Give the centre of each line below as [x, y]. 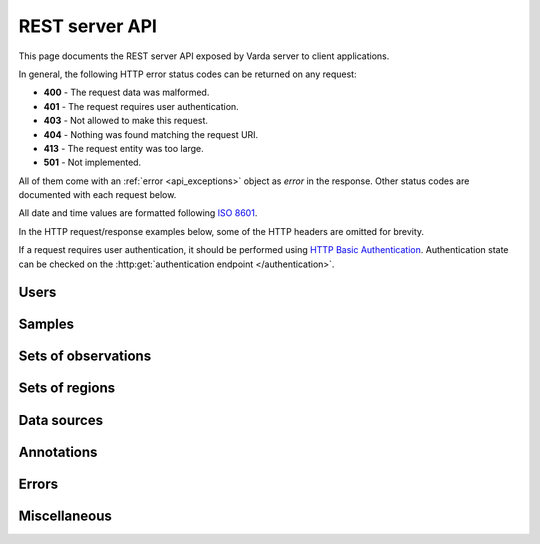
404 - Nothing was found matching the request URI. [151, 134]
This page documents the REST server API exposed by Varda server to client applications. [204, 56]
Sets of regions [66, 388]
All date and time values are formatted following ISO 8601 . [138, 213]
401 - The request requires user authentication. [141, 106]
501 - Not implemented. [92, 162]
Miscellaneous [65, 515]
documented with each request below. [97, 195]
